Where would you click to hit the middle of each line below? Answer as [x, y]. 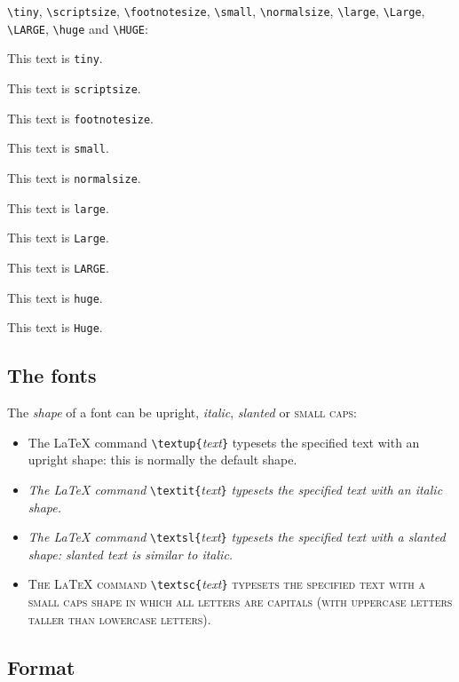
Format [41, 666]
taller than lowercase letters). [119, 619]
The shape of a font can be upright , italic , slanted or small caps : [182, 412]
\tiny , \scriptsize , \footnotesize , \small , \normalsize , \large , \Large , [216, 11]
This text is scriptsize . [74, 87]
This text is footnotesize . [81, 118]
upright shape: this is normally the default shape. [162, 460]
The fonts [52, 375]
